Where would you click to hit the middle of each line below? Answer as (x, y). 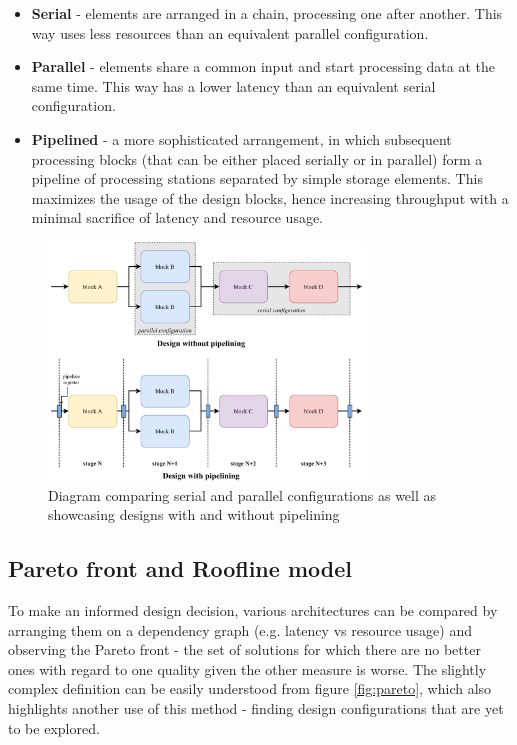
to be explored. (54, 727)
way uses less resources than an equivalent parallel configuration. (230, 32)
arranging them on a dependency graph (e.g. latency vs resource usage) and (240, 629)
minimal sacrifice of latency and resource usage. (177, 217)
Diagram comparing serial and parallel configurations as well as (242, 494)
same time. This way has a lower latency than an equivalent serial (233, 85)
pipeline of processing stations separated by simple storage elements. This (257, 178)
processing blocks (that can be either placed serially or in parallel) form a (257, 158)
